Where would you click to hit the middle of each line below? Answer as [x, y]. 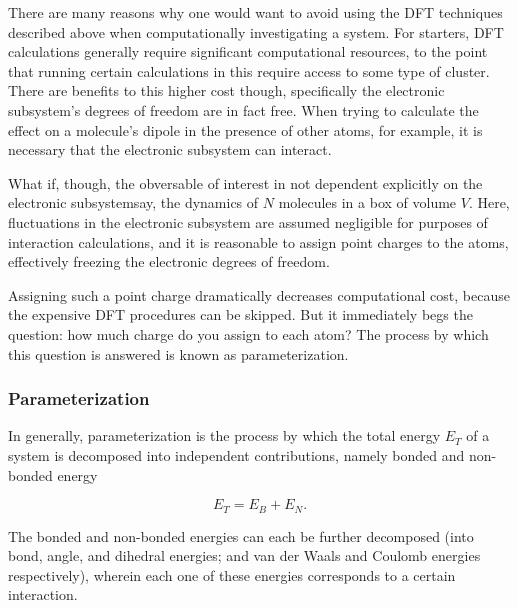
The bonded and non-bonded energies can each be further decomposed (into [241, 535]
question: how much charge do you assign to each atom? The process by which [248, 333]
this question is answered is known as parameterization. [178, 353]
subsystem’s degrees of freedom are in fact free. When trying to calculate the [243, 109]
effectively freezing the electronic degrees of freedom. [169, 261]
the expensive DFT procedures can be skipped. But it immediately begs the [240, 314]
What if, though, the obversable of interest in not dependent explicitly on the [245, 182]
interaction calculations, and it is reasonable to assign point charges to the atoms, [258, 241]
